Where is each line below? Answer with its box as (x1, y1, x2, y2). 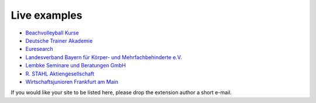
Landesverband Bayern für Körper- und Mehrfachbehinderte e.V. (25, 53, 182, 61)
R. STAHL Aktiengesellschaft (25, 70, 95, 77)
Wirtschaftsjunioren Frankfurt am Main (25, 78, 118, 85)
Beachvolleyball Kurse (25, 29, 79, 36)
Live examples (11, 9, 83, 22)
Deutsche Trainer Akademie (25, 37, 93, 44)
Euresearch (25, 46, 53, 53)
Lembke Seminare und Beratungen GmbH (25, 62, 126, 69)
